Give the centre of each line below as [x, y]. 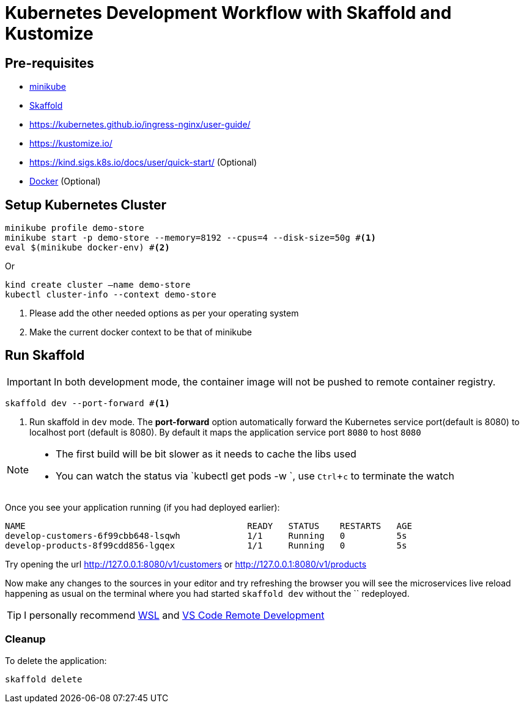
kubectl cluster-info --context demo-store [111, 295]
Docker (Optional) [65, 181]
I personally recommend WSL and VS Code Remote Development [174, 615]
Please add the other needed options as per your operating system [164, 313]
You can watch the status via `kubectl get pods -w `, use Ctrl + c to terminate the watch [255, 476]
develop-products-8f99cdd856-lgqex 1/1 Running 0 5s [206, 545]
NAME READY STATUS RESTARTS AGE [208, 526]
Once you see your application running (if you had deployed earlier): [142, 507]
